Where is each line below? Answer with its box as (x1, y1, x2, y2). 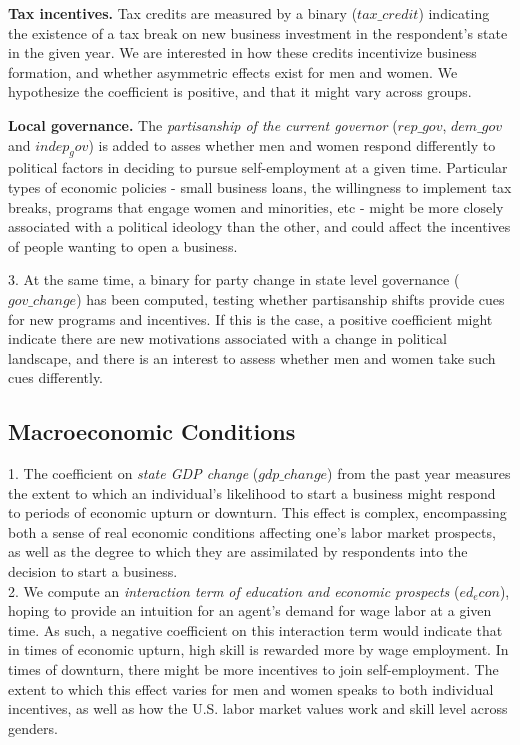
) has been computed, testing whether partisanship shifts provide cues (76, 288, 505, 309)
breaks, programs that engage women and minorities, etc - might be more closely (8, 196, 504, 217)
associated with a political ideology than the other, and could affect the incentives (8, 216, 511, 237)
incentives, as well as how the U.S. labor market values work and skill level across (8, 698, 508, 719)
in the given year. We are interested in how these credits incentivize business (8, 42, 477, 63)
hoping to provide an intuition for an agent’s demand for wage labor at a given (8, 600, 492, 621)
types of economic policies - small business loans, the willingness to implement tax (8, 176, 512, 197)
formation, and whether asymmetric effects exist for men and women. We (8, 61, 458, 82)
